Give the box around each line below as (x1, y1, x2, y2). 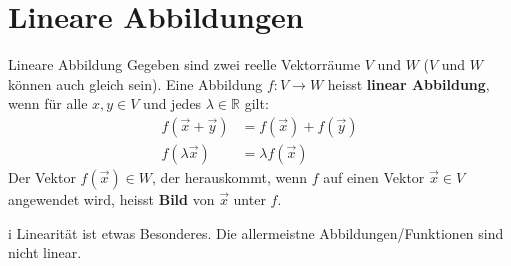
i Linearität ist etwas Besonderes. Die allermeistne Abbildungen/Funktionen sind (8, 222, 504, 243)
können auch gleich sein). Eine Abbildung (8, 73, 263, 94)
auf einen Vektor (323, 166, 425, 187)
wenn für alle (8, 93, 88, 114)
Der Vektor (8, 166, 76, 187)
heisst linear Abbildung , (327, 73, 490, 94)
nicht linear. (8, 242, 82, 263)
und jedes (143, 93, 202, 114)
